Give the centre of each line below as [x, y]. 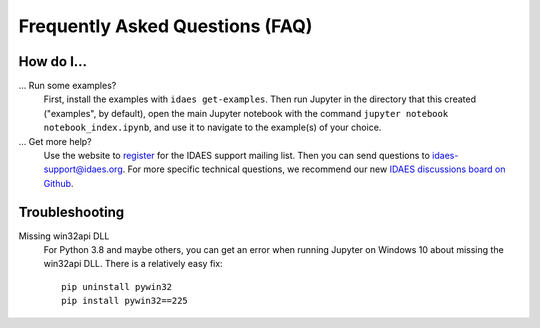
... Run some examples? [67, 86]
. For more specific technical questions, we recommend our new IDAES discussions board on [314, 169]
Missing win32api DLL [64, 236]
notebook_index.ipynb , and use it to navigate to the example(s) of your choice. [212, 127]
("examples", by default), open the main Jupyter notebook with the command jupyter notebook [246, 113]
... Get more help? [55, 141]
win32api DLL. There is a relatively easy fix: [133, 264]
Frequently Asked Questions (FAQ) [165, 26]
